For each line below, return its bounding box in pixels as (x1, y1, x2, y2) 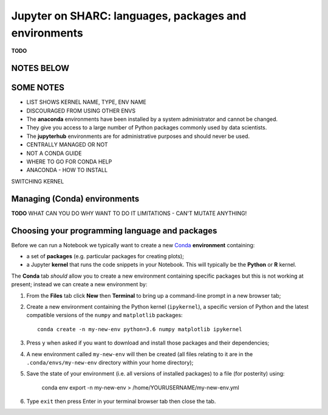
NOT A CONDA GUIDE (26, 149, 82, 157)
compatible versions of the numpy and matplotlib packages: (26, 312, 183, 319)
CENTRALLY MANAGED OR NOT (26, 141, 109, 148)
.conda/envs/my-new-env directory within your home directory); (26, 358, 194, 366)
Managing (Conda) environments (11, 193, 140, 204)
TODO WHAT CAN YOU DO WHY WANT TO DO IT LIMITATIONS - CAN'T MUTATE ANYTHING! (11, 210, 247, 217)
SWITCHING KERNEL (11, 177, 64, 185)
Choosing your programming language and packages (11, 225, 217, 236)
